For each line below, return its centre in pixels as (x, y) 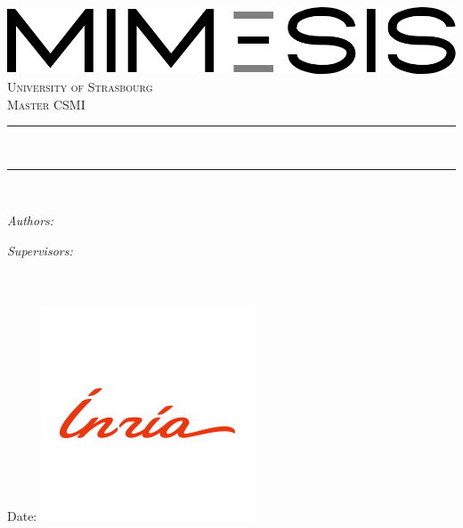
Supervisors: (40, 250)
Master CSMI (46, 104)
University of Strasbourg (80, 86)
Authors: (31, 220)
